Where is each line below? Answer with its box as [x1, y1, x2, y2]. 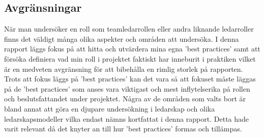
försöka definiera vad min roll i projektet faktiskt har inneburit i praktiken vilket [4, 53, 256, 64]
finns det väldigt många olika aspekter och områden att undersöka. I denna [4, 33, 239, 44]
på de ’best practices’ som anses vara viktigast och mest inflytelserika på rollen [4, 83, 250, 94]
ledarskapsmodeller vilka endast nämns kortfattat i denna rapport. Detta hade [4, 113, 249, 124]
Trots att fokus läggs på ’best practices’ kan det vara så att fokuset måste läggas [4, 73, 256, 84]
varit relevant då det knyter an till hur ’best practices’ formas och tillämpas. [4, 123, 242, 134]
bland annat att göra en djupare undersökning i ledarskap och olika [4, 103, 215, 114]
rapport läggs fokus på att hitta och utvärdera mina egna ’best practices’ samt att [4, 43, 260, 54]
